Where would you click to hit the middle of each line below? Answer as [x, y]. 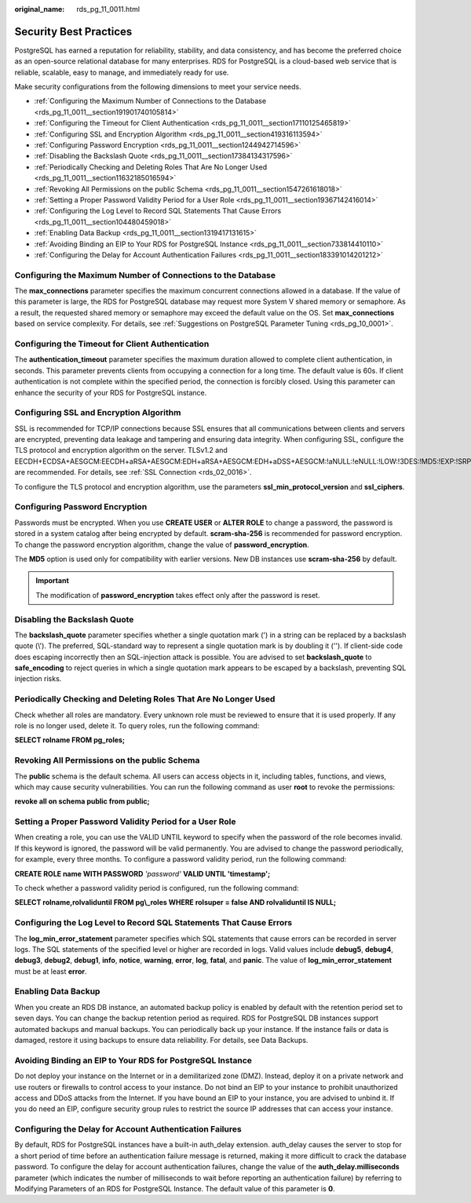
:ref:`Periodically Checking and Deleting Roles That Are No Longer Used [151, 167]
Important [53, 581]
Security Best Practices [73, 31]
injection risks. [38, 679]
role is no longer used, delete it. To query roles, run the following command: [137, 725]
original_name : [40, 9]
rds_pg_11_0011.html [108, 9]
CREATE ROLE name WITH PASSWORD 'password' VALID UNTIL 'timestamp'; [142, 873]
